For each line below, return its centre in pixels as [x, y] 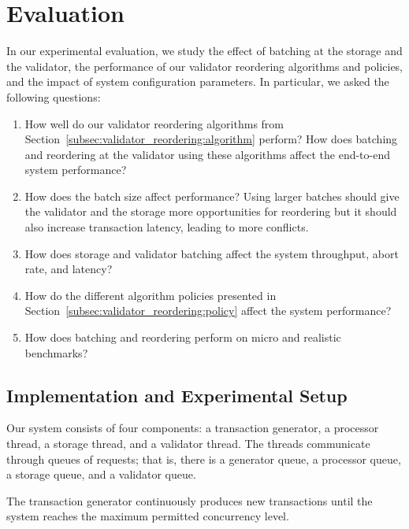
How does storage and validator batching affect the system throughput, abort [212, 253]
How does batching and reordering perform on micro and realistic [183, 337]
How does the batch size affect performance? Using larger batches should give [212, 196]
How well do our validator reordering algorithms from [154, 123]
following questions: [54, 96]
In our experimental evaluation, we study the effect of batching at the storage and [204, 51]
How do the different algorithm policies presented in [151, 295]
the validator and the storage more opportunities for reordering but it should [211, 211]
